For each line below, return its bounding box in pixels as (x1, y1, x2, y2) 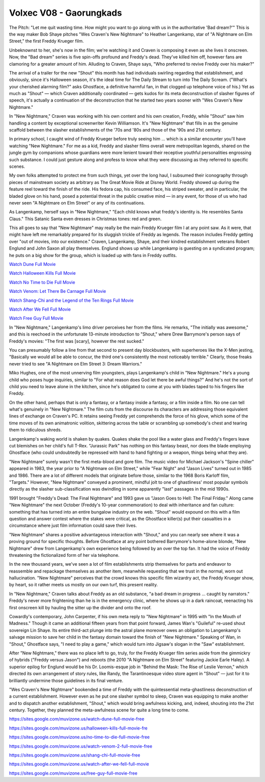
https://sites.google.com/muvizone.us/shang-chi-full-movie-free (9, 752, 140, 758)
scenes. (9, 163, 26, 169)
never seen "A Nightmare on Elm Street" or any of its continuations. (9, 200, 145, 206)
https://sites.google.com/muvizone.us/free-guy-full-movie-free (9, 770, 137, 776)
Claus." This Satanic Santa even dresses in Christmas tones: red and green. (9, 216, 162, 222)
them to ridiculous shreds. (9, 427, 62, 433)
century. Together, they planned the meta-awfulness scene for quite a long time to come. (9, 707, 190, 713)
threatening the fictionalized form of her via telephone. (9, 552, 120, 558)
